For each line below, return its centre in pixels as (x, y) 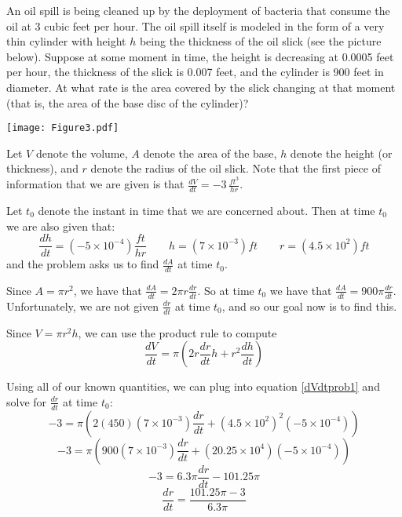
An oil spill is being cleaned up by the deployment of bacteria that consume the (198, 10)
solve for (27, 401)
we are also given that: (61, 226)
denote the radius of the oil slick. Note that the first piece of (236, 168)
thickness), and (42, 168)
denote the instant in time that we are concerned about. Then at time (206, 210)
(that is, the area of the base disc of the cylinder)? (128, 102)
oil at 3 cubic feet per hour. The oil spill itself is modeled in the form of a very (196, 25)
